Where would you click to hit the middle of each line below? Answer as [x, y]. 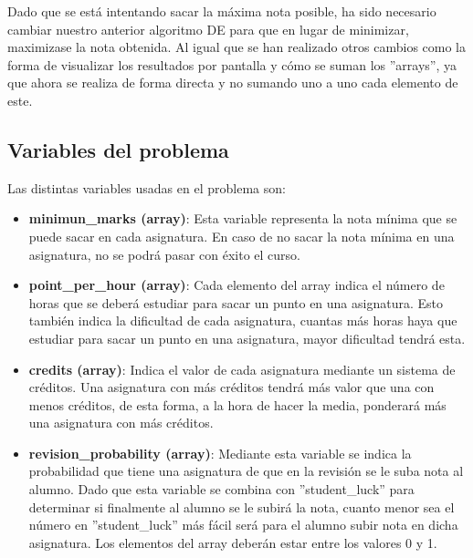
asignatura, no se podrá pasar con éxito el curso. [164, 254]
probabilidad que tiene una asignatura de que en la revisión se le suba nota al [246, 471]
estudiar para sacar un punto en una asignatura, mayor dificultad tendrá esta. [247, 338]
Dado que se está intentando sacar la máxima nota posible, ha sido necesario [222, 11]
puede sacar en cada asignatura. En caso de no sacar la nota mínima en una [242, 236]
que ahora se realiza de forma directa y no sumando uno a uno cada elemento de [233, 83]
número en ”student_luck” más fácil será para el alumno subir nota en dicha [243, 525]
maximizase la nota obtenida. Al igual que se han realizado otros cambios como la [237, 47]
